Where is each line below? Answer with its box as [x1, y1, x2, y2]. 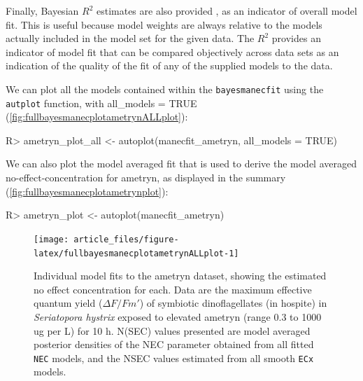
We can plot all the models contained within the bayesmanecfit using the [6, 81, 324, 96]
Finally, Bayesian [6, 4, 79, 18]
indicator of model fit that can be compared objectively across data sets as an [6, 44, 339, 59]
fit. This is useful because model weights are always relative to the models [6, 17, 322, 32]
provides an [271, 31, 321, 46]
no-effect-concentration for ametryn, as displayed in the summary [6, 170, 286, 185]
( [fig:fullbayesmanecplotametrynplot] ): [6, 183, 169, 198]
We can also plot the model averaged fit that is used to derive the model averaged [6, 156, 357, 171]
